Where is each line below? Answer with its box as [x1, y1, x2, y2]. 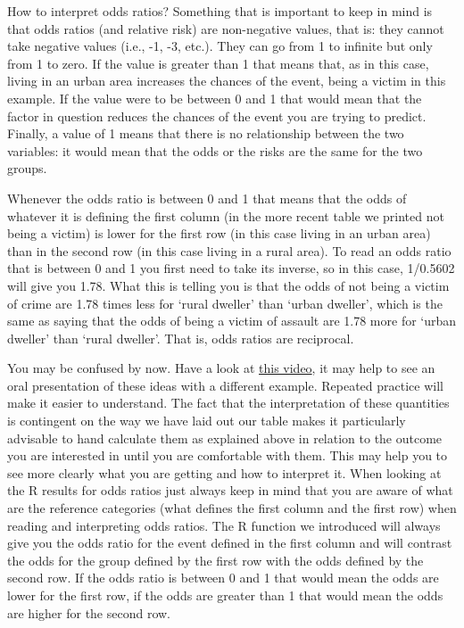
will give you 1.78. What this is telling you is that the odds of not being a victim [7, 276, 450, 294]
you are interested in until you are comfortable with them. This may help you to [7, 446, 448, 465]
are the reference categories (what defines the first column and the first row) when [7, 499, 457, 517]
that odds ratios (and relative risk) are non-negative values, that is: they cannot [7, 19, 444, 37]
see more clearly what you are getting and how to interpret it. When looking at [7, 463, 442, 482]
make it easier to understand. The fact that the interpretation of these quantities [7, 393, 450, 412]
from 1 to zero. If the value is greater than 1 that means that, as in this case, [7, 54, 429, 72]
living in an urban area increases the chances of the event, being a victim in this [7, 71, 446, 90]
